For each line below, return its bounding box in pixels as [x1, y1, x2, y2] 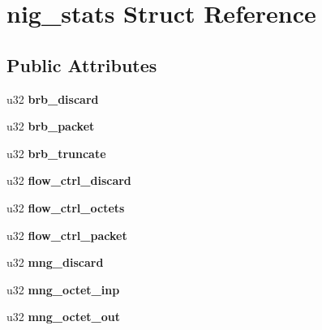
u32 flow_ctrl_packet [6, 226, 127, 243]
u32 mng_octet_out [6, 308, 120, 325]
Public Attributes [6, 52, 157, 77]
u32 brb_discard [6, 90, 99, 107]
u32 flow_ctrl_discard [6, 172, 131, 189]
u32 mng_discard [6, 254, 104, 271]
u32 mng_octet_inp [6, 281, 120, 298]
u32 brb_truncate [6, 144, 106, 161]
